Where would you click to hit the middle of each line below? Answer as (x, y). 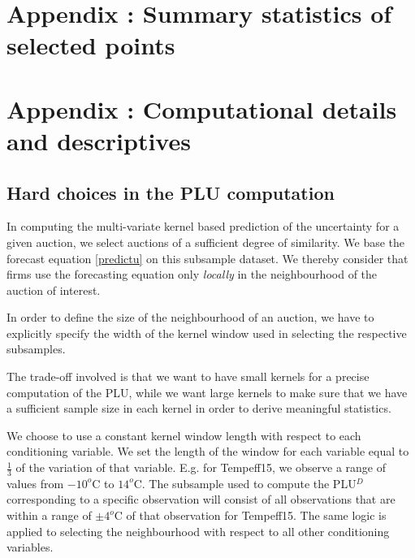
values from (35, 483)
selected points (91, 45)
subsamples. (36, 349)
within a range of (49, 515)
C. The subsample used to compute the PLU (245, 483)
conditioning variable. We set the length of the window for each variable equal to (208, 451)
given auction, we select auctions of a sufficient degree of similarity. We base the (206, 242)
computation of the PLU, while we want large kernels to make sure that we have (207, 392)
